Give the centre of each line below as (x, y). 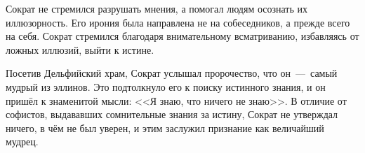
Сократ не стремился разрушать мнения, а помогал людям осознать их (157, 8)
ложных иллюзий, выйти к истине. (80, 49)
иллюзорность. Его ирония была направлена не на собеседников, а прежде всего (178, 22)
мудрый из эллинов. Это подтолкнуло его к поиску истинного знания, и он (166, 86)
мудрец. (22, 141)
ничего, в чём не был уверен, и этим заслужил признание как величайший (165, 127)
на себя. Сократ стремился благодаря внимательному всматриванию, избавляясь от (182, 36)
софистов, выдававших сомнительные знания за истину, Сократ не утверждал (172, 114)
